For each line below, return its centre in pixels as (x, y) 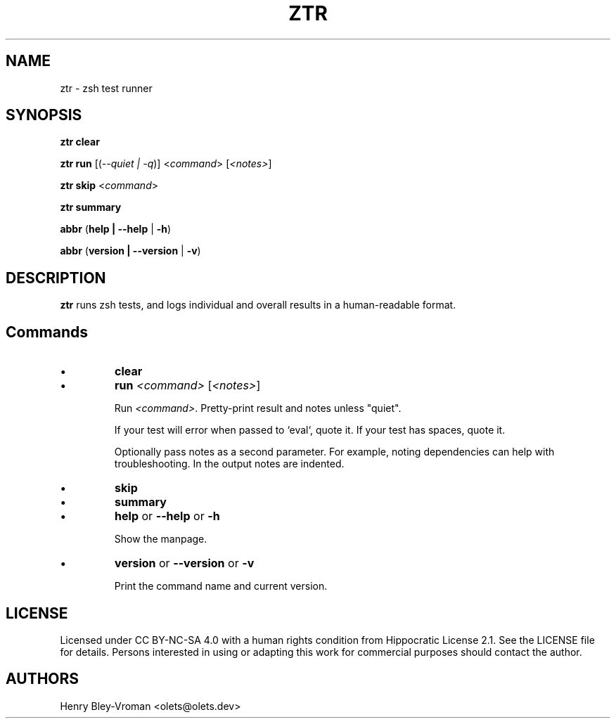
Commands (47, 332)
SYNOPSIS (44, 115)
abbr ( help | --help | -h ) (116, 229)
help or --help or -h (167, 516)
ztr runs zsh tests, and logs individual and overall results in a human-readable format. (258, 305)
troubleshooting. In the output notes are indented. (229, 464)
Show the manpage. (161, 539)
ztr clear (80, 142)
